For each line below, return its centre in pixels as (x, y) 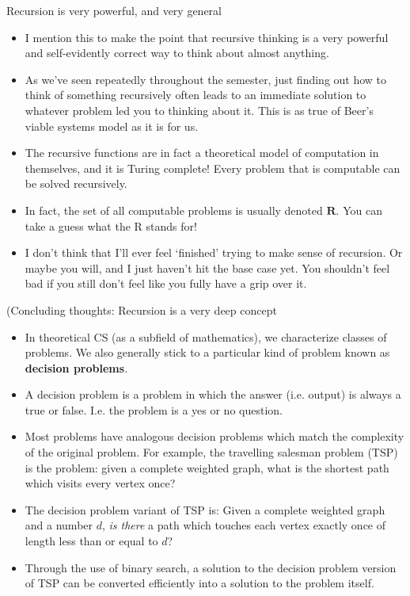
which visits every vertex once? (100, 483)
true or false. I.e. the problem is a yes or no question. (154, 409)
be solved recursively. (76, 183)
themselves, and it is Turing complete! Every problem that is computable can (213, 168)
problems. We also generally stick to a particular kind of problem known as (207, 352)
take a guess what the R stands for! (111, 225)
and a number (59, 525)
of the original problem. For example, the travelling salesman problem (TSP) (211, 452)
